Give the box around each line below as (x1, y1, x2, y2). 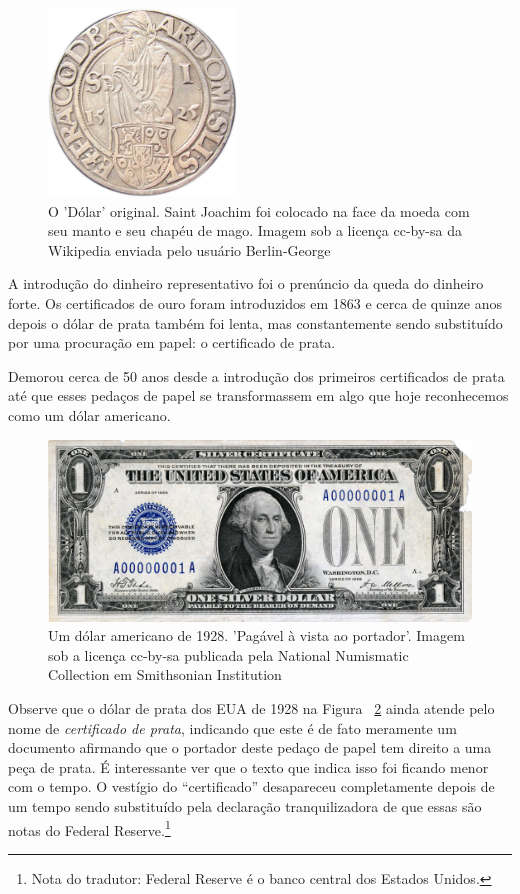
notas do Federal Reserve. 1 (8, 816, 171, 840)
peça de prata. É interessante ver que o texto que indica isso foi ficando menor (8, 756, 489, 777)
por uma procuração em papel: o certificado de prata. (8, 332, 336, 353)
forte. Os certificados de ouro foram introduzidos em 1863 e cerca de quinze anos (8, 292, 503, 313)
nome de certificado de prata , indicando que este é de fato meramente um (8, 717, 457, 738)
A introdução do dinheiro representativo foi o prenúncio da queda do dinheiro (8, 273, 484, 294)
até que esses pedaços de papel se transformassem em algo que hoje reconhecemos (8, 385, 509, 406)
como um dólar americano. (8, 404, 171, 425)
